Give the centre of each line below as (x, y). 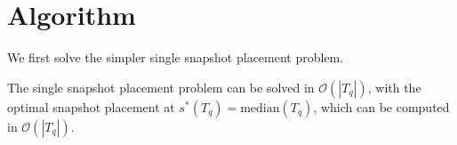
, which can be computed (381, 106)
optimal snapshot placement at (91, 106)
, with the (394, 87)
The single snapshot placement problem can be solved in (161, 87)
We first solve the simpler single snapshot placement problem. (176, 57)
